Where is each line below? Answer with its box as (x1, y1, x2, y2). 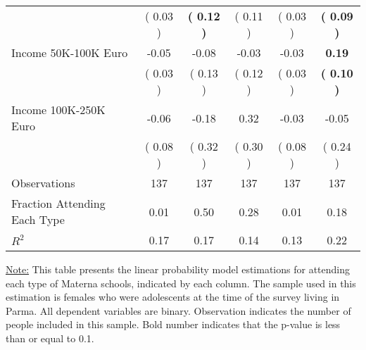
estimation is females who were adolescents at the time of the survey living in (6, 289, 340, 304)
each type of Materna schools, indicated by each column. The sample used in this (6, 275, 356, 290)
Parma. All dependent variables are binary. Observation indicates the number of (6, 303, 351, 318)
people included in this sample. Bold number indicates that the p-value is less (6, 317, 341, 332)
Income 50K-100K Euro (11, 44, 128, 61)
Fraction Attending (11, 195, 106, 211)
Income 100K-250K (11, 101, 106, 118)
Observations (11, 175, 75, 191)
